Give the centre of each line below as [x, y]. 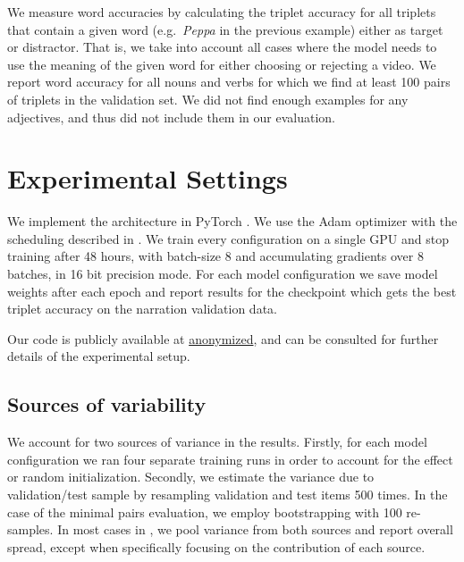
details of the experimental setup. [99, 356]
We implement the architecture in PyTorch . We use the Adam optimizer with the [232, 221]
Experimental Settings [148, 178]
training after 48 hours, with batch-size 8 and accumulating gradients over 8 [215, 256]
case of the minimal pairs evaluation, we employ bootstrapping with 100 [205, 512]
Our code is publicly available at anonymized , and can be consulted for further [223, 338]
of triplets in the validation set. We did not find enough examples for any [208, 99]
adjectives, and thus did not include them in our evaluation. [171, 117]
